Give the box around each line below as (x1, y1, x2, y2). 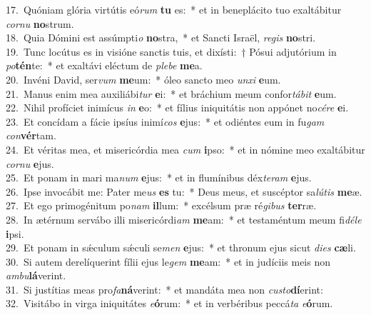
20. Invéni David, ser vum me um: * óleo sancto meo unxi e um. (6, 71, 281, 86)
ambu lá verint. (6, 268, 66, 283)
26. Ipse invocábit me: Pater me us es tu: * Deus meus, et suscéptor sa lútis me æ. (6, 184, 362, 199)
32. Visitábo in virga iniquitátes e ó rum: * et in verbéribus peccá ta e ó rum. (6, 296, 333, 311)
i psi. (6, 226, 24, 241)
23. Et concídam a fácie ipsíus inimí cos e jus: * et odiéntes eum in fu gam (6, 114, 325, 129)
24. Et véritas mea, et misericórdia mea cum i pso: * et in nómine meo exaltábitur (6, 141, 365, 156)
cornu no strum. (6, 16, 74, 31)
